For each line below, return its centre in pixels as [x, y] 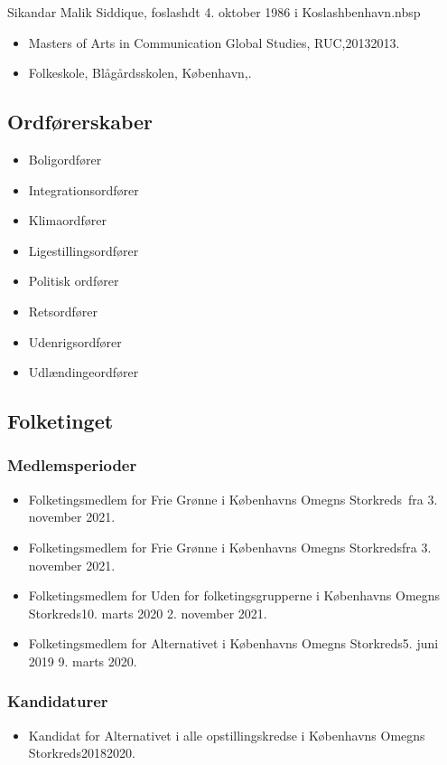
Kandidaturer [58, 701]
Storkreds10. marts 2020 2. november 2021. [148, 613]
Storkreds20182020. [82, 753]
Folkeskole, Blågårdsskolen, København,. [140, 73]
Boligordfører [65, 159]
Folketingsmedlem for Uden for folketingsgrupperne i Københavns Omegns [234, 595]
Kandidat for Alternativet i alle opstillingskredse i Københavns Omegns [227, 735]
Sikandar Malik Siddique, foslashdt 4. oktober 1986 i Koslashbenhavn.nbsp [214, 12]
